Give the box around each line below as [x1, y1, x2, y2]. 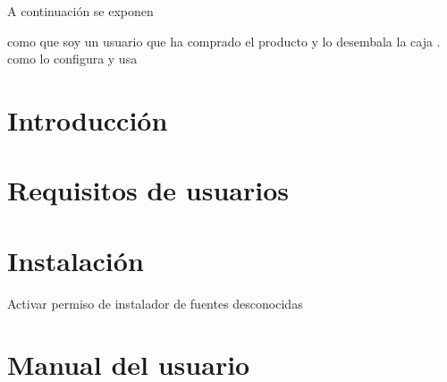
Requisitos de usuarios [7, 172, 289, 208]
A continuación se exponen [7, 2, 154, 20]
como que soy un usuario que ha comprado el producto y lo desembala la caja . [7, 31, 441, 50]
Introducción [7, 101, 168, 138]
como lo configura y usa [7, 49, 138, 68]
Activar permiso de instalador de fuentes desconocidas [7, 293, 303, 312]
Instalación [7, 242, 144, 278]
